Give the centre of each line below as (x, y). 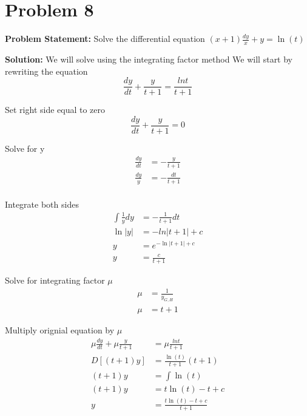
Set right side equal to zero (55, 110)
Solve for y (25, 148)
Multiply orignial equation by (60, 330)
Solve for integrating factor (55, 280)
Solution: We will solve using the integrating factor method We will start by (149, 59)
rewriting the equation (46, 71)
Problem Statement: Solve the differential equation (105, 39)
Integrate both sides (42, 204)
